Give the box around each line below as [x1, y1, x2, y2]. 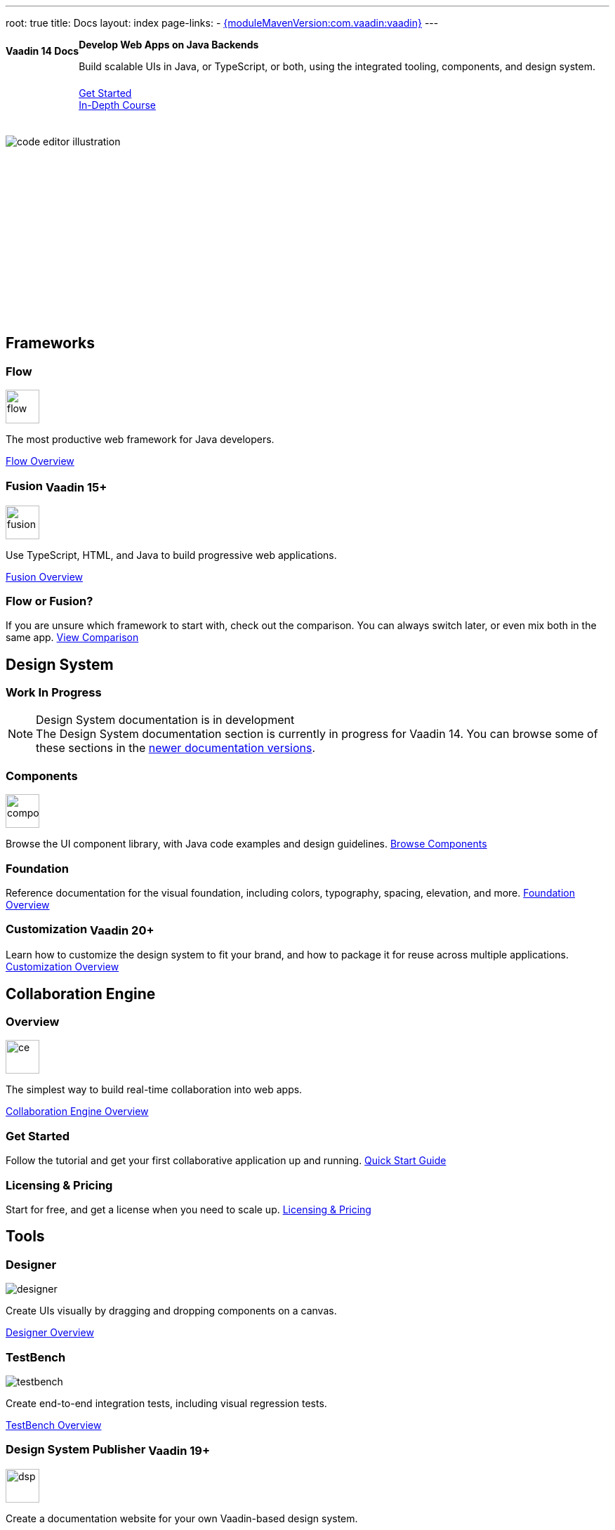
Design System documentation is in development [36, 713, 295, 727]
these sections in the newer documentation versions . [36, 741, 316, 756]
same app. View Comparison [6, 631, 139, 644]
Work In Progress [6, 685, 102, 700]
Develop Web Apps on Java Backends [79, 39, 259, 51]
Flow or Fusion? [6, 593, 93, 608]
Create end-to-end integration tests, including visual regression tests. [6, 1397, 327, 1409]
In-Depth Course [79, 99, 156, 111]
